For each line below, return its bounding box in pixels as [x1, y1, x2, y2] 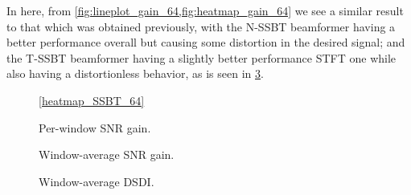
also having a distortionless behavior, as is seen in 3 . [6, 65, 264, 82]
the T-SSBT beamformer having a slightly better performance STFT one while [6, 49, 397, 66]
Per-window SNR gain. [39, 119, 151, 136]
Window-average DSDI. [39, 173, 154, 189]
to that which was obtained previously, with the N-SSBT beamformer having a [6, 18, 396, 35]
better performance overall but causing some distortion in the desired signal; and [6, 34, 405, 51]
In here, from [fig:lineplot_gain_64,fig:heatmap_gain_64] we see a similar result [6, 2, 404, 18]
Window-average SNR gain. [39, 146, 175, 163]
